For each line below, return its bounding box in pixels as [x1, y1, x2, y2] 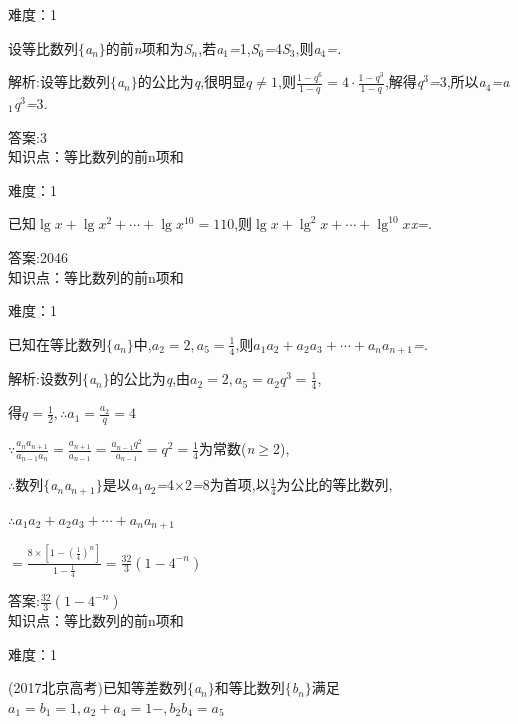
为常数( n [199, 438, 255, 459]
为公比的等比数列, [276, 474, 393, 495]
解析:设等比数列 [8, 71, 110, 92]
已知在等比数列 [8, 333, 106, 354]
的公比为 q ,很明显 [137, 71, 247, 92]
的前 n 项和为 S [105, 37, 192, 58]
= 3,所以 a [428, 71, 486, 92]
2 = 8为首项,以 [184, 474, 270, 495]
